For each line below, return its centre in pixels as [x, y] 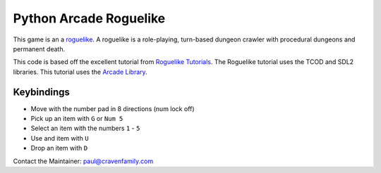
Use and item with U [60, 138]
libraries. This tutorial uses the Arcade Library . [80, 72]
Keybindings [42, 92]
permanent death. [39, 49]
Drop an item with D [59, 148]
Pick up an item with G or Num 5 [77, 119]
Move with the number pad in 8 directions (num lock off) [113, 108]
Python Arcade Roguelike [89, 18]
